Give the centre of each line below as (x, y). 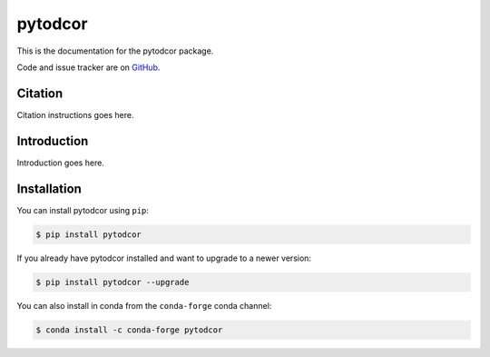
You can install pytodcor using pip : (83, 210)
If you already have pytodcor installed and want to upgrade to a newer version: (164, 258)
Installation (49, 188)
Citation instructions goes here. (75, 114)
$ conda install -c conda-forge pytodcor (129, 330)
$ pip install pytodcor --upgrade (113, 282)
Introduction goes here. (60, 163)
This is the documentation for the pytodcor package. (115, 51)
